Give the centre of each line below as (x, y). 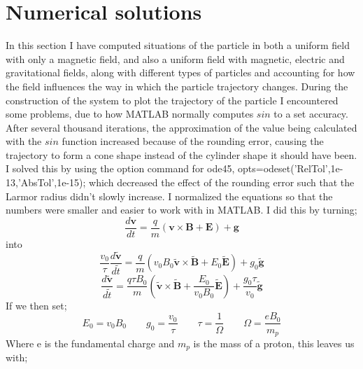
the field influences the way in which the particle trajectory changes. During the (177, 86)
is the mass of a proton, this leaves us (274, 343)
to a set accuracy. (311, 114)
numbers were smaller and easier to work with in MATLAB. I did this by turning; (181, 210)
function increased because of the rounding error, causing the (193, 141)
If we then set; (36, 305)
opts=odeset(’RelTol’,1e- (290, 168)
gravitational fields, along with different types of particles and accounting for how (180, 72)
